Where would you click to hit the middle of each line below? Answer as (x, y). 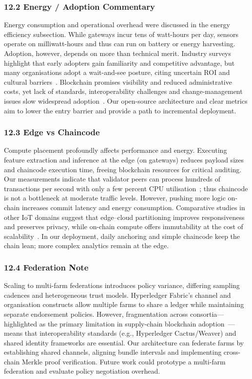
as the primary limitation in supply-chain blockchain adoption (132, 323)
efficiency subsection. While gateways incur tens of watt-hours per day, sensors (121, 34)
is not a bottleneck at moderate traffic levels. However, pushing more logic (115, 198)
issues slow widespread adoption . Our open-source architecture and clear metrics (126, 100)
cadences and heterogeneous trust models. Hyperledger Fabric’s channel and (117, 295)
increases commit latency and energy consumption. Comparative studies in (133, 207)
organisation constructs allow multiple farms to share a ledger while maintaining (124, 304)
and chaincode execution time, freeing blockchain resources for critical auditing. (123, 169)
